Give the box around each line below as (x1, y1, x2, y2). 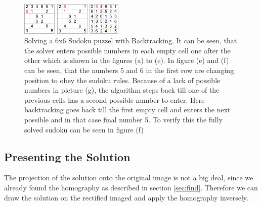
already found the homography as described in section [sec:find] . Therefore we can (4, 182, 258, 192)
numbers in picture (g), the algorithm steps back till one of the (24, 85, 220, 95)
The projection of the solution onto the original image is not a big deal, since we (4, 172, 253, 183)
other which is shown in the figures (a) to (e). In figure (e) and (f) (24, 55, 229, 65)
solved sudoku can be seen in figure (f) (24, 124, 144, 134)
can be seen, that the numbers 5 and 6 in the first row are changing (24, 64, 234, 75)
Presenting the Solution (4, 149, 130, 164)
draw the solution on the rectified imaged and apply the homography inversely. (4, 192, 248, 202)
